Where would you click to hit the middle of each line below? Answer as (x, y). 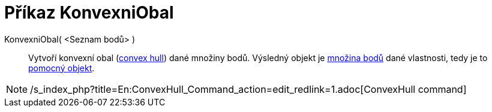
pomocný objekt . (61, 68)
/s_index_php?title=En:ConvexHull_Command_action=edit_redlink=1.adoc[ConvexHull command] (248, 89)
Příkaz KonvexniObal (89, 13)
